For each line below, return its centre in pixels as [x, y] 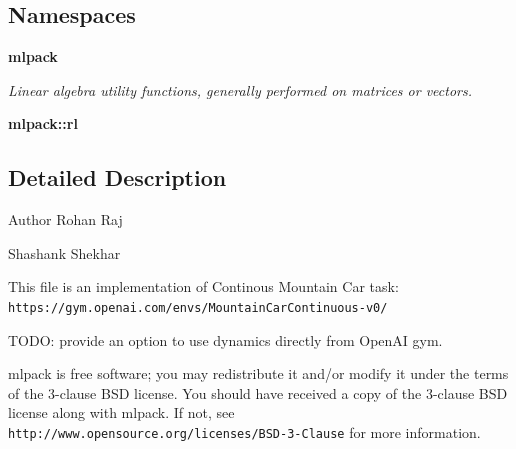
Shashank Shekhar [64, 252]
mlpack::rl [43, 123]
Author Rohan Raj [65, 219]
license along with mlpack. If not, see [121, 412]
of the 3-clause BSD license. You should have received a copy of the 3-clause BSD [258, 392]
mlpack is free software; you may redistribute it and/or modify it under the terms [258, 373]
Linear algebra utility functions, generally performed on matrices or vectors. [240, 89]
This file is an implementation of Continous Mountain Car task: [203, 286]
